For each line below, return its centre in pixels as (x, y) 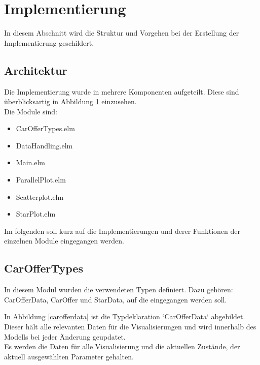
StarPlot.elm (36, 214)
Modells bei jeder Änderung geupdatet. (65, 336)
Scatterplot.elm (40, 196)
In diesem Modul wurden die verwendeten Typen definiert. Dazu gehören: (119, 290)
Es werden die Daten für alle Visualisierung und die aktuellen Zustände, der (122, 346)
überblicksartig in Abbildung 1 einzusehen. (70, 101)
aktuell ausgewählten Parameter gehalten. (69, 356)
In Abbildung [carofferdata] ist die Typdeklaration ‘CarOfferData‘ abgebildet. (125, 316)
